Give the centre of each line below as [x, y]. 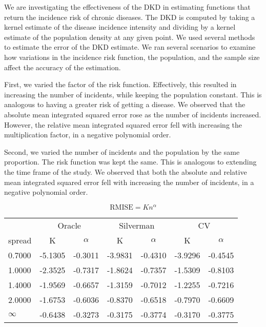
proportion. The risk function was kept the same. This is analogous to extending [130, 162]
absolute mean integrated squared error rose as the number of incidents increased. [133, 114]
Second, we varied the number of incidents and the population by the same [122, 151]
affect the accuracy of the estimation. [63, 67]
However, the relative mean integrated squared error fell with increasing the [123, 124]
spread [20, 240]
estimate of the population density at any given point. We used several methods [130, 37]
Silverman [137, 225]
